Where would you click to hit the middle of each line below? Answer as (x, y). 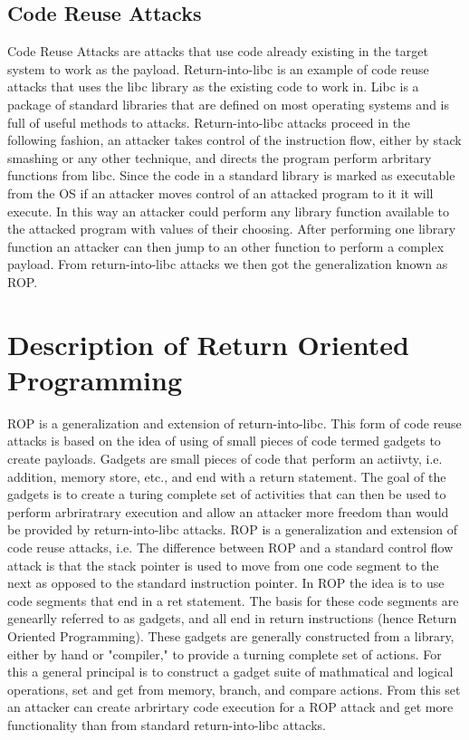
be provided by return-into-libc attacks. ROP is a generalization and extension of (233, 529)
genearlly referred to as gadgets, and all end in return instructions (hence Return (232, 618)
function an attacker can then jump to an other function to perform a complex (226, 246)
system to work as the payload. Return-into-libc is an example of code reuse (218, 68)
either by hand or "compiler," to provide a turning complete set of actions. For (225, 654)
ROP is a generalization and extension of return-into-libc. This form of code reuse (234, 423)
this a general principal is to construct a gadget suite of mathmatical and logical (230, 672)
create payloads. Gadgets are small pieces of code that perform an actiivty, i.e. (225, 459)
